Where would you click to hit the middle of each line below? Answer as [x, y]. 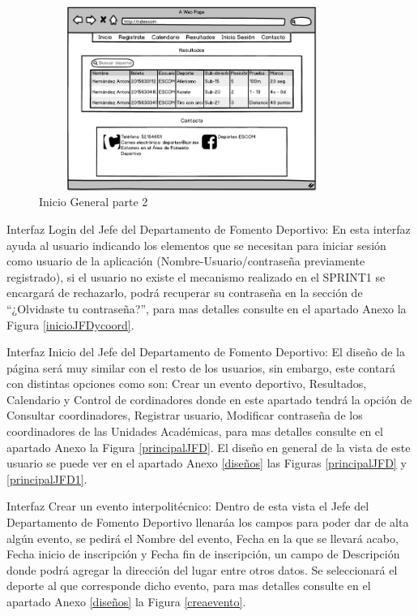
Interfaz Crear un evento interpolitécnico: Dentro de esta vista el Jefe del [188, 506]
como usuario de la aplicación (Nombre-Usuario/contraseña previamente [186, 261]
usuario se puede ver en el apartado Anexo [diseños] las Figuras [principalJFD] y [207, 463]
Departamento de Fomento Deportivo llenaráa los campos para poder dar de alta [208, 522]
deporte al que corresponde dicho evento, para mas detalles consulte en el [189, 586]
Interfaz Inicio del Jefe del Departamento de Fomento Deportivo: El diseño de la [206, 352]
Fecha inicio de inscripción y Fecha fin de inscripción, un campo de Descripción [203, 554]
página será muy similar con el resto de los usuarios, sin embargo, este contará [201, 367]
